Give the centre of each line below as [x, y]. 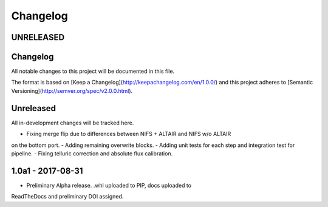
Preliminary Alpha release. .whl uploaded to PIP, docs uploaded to [109, 185]
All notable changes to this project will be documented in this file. [93, 71]
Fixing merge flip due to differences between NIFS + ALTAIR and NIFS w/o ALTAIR [129, 134]
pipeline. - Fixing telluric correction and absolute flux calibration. [92, 153]
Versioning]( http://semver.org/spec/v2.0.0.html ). [72, 90]
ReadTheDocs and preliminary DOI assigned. [67, 197]
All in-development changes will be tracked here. [73, 123]
